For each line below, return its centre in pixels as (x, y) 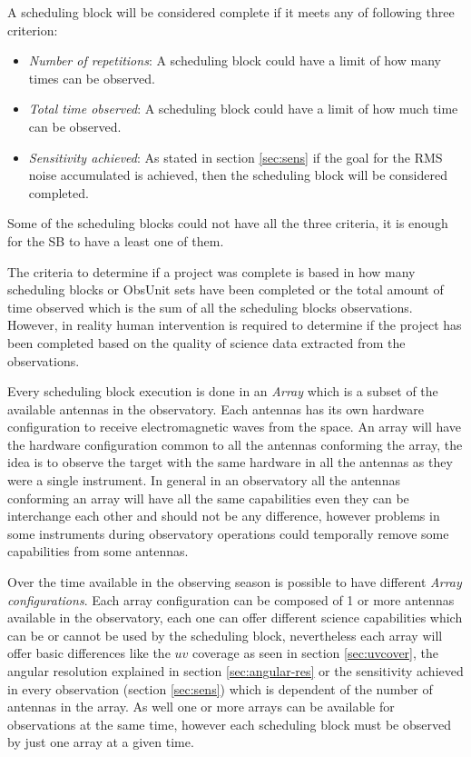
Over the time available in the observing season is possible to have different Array (235, 582)
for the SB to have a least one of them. (116, 240)
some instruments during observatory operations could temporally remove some (228, 533)
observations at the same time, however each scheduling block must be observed (229, 724)
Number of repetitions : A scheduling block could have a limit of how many (235, 60)
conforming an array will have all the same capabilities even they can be (208, 498)
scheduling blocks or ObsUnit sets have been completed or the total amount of (226, 289)
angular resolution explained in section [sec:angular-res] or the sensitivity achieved (235, 671)
